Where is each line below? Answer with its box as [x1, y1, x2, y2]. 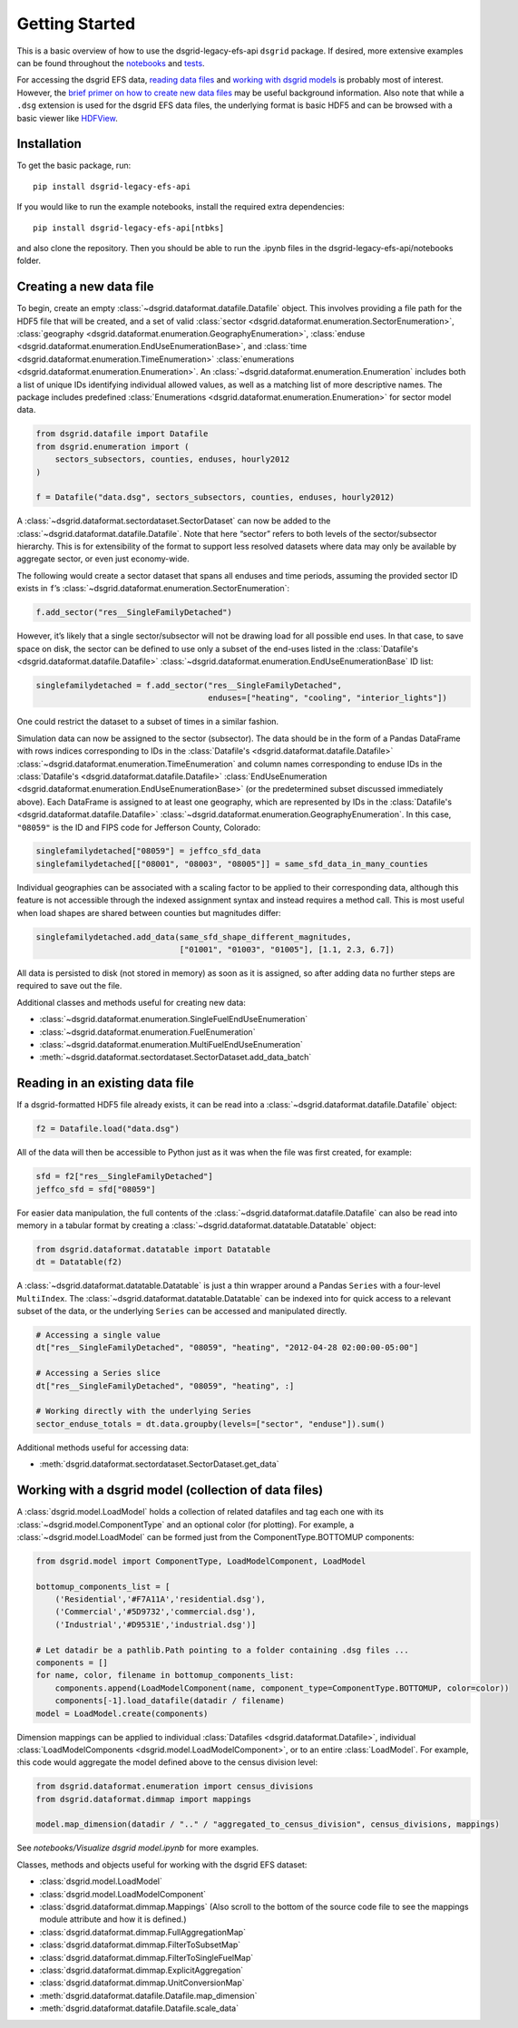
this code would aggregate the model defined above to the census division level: [16, 1757, 318, 1768]
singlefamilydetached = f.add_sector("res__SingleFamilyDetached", [35, 680, 343, 690]
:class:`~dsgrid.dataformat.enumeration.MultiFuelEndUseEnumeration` [39, 1038, 304, 1049]
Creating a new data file [16, 279, 154, 295]
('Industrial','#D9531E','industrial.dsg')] [54, 1619, 257, 1630]
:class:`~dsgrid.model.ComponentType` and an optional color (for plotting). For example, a [16, 1519, 355, 1530]
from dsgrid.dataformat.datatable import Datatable [35, 1243, 271, 1254]
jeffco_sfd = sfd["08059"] [35, 1184, 156, 1194]
